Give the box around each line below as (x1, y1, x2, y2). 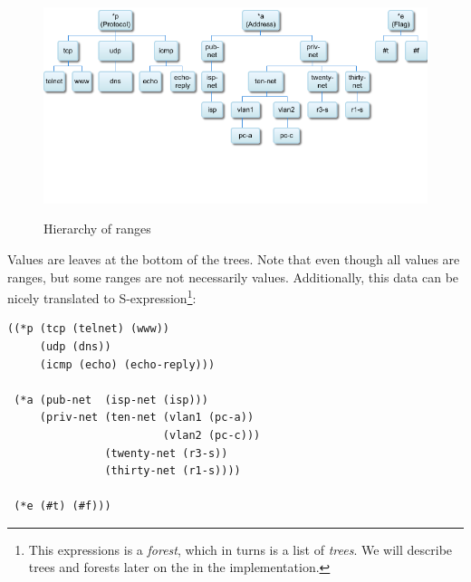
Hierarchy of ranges (43, 219, 151, 238)
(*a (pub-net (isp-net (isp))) (14, 393, 208, 406)
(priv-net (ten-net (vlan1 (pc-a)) (39, 411, 255, 425)
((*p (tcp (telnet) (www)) (7, 322, 169, 336)
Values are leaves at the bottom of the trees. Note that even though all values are (7, 249, 460, 268)
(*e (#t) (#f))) (14, 500, 111, 513)
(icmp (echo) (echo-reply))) (39, 358, 216, 371)
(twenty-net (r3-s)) (104, 446, 228, 460)
